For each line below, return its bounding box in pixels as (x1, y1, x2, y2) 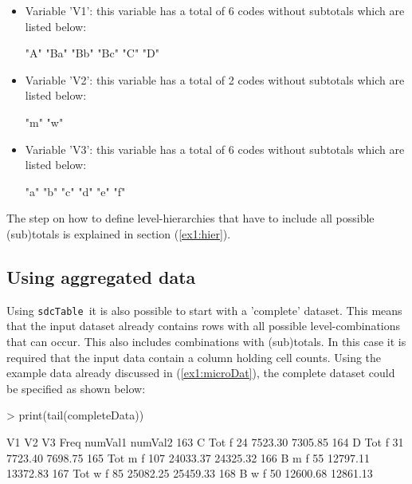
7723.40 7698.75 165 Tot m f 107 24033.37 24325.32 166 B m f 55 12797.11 (6, 449, 370, 466)
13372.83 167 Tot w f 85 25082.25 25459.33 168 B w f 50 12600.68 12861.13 (6, 465, 373, 482)
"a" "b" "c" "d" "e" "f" (25, 183, 126, 199)
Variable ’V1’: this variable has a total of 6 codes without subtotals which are (25, 2, 405, 18)
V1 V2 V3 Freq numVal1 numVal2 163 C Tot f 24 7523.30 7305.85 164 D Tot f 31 (6, 433, 404, 450)
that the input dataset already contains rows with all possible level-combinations (6, 317, 401, 334)
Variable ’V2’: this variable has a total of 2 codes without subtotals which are (25, 71, 405, 88)
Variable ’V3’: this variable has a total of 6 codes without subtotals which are (25, 140, 405, 157)
